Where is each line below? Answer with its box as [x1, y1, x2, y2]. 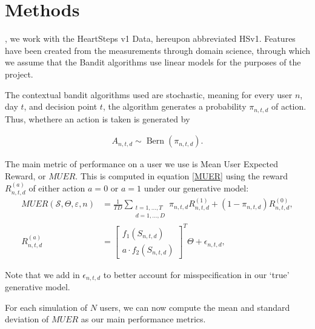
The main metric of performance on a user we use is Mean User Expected [5, 158, 278, 170]
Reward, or [5, 169, 46, 182]
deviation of [5, 313, 49, 325]
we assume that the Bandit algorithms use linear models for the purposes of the [5, 56, 301, 68]
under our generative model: [144, 182, 249, 194]
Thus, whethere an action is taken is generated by [5, 112, 190, 125]
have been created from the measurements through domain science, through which [5, 44, 311, 56]
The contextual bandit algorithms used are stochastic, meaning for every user [5, 88, 293, 101]
